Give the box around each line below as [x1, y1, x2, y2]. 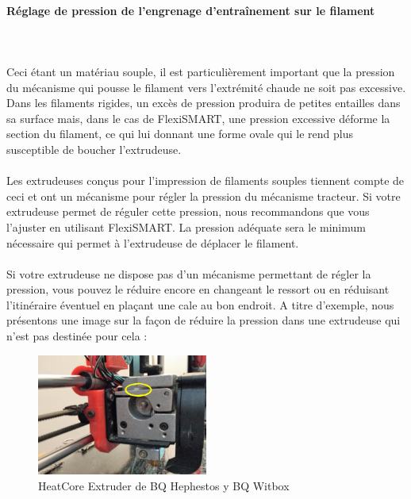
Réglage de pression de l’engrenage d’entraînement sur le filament [6, 2, 375, 18]
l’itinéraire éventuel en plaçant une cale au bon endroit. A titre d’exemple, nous [6, 296, 394, 313]
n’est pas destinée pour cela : [6, 328, 148, 344]
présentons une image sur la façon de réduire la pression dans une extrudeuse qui [6, 312, 401, 328]
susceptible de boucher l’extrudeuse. [6, 140, 182, 157]
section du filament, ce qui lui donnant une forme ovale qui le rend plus [6, 125, 353, 142]
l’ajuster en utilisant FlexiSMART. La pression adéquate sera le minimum [6, 218, 366, 235]
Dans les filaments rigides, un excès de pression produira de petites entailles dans [6, 94, 401, 111]
